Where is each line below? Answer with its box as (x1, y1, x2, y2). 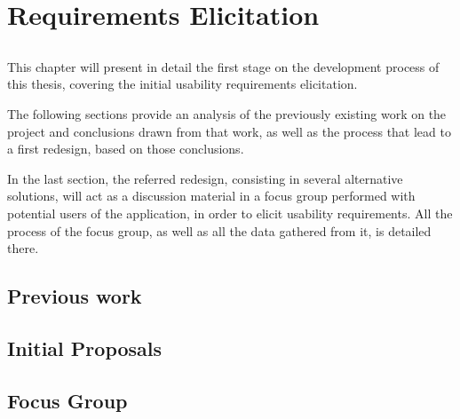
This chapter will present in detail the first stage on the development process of (7, 57, 440, 75)
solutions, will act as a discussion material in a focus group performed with (7, 186, 416, 205)
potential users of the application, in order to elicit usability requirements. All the (7, 203, 453, 222)
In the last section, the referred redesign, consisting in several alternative (7, 169, 403, 187)
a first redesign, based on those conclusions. (7, 139, 244, 158)
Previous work (7, 282, 142, 310)
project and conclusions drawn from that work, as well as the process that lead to (7, 122, 451, 140)
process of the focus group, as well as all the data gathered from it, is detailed (7, 221, 432, 240)
